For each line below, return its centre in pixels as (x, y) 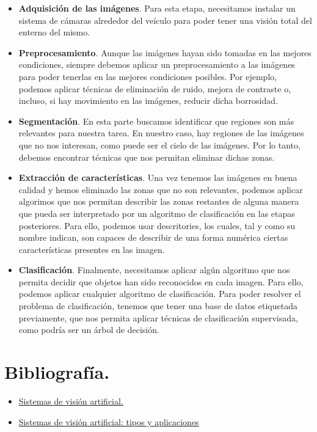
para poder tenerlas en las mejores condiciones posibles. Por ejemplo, (148, 76)
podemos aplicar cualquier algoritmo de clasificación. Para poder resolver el (160, 294)
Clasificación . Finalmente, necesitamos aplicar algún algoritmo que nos (154, 270)
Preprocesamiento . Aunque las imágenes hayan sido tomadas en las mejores (165, 52)
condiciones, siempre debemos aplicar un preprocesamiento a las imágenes (157, 64)
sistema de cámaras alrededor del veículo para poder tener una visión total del (165, 20)
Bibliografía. (57, 372)
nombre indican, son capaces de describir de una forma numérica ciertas (153, 237)
